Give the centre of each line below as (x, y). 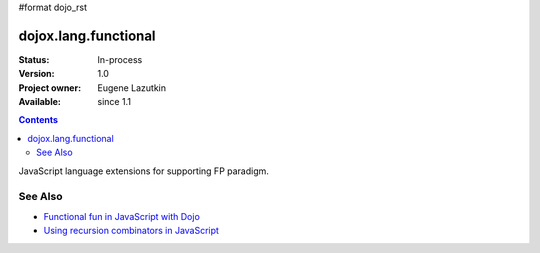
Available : (40, 102)
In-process (120, 59)
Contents (38, 120)
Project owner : (50, 87)
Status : (34, 59)
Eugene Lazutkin (132, 87)
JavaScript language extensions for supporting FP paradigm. (144, 171)
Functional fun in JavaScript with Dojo (121, 216)
